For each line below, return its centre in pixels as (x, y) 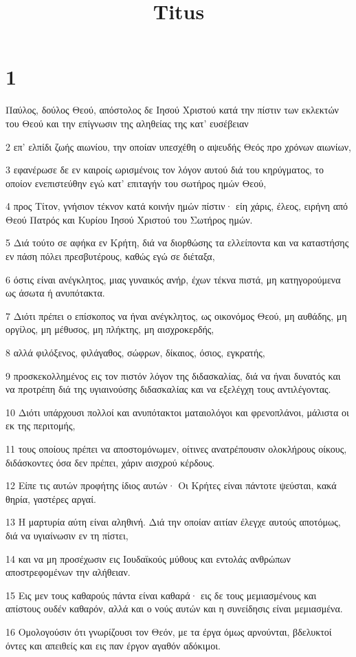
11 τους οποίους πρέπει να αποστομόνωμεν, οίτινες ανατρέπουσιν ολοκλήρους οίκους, (176, 449)
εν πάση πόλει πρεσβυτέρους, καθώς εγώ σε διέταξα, (110, 256)
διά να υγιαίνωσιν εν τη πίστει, (67, 535)
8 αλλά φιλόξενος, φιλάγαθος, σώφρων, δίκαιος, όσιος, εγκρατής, (135, 353)
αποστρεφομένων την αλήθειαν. (68, 572)
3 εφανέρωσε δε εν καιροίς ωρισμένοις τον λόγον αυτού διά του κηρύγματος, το (165, 170)
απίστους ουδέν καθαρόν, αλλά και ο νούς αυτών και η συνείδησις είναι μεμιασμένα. (174, 608)
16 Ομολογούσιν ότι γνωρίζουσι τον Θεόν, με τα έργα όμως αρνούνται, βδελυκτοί (169, 631)
